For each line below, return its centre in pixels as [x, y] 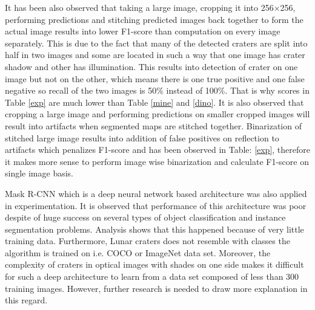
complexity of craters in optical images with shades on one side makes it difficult [154, 264]
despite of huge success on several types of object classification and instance [145, 217]
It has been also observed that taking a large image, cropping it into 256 [139, 7]
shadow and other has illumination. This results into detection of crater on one [151, 66]
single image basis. [39, 173]
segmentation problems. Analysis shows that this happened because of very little [154, 229]
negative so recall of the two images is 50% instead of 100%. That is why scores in [157, 90]
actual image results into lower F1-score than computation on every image [143, 31]
